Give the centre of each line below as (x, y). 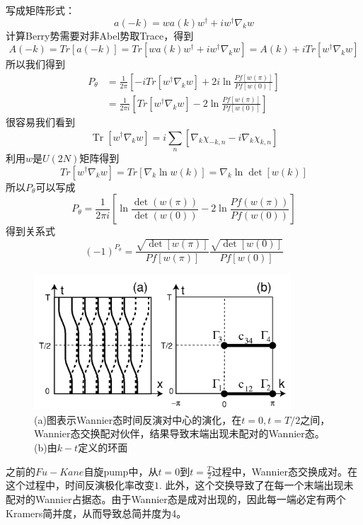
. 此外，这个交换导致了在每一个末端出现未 (257, 485)
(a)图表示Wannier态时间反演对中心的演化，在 (138, 419)
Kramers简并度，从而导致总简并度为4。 (96, 513)
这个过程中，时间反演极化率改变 (80, 485)
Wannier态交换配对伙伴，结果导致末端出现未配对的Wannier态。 (179, 433)
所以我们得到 (35, 64)
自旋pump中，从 (121, 471)
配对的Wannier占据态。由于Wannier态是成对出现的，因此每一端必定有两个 (176, 499)
